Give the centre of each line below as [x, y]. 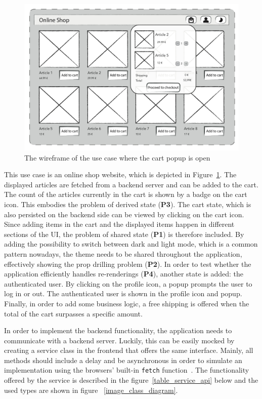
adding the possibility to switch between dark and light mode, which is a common [131, 244]
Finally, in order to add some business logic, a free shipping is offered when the [127, 303]
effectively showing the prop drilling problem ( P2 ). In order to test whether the [128, 264]
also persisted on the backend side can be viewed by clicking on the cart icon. [124, 214]
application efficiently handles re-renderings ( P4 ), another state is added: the [124, 274]
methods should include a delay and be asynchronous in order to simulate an [123, 360]
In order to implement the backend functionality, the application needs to [118, 330]
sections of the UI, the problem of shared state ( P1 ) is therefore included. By [124, 234]
